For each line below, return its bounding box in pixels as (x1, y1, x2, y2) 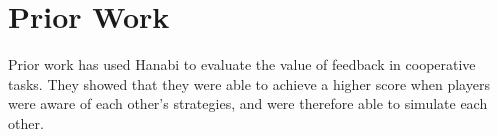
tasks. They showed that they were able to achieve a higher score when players (8, 73, 490, 94)
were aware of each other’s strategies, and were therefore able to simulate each (8, 93, 488, 114)
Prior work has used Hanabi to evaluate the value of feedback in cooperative (8, 54, 476, 75)
